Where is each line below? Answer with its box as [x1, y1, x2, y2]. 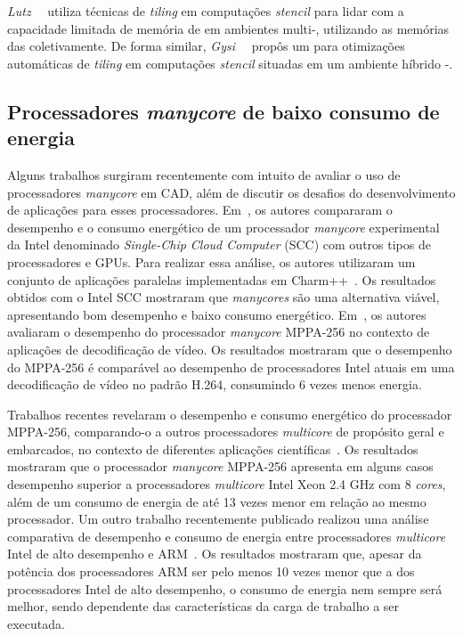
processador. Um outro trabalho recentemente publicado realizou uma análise [7, 510, 429, 528]
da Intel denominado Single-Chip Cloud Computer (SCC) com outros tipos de [7, 235, 431, 254]
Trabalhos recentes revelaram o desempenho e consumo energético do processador [7, 404, 452, 423]
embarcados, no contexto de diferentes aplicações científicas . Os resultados [7, 439, 418, 458]
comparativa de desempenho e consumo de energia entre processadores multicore [7, 526, 446, 545]
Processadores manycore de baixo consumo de [7, 97, 440, 125]
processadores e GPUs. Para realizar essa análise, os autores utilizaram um [7, 252, 416, 271]
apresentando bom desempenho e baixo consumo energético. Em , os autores [7, 305, 426, 323]
